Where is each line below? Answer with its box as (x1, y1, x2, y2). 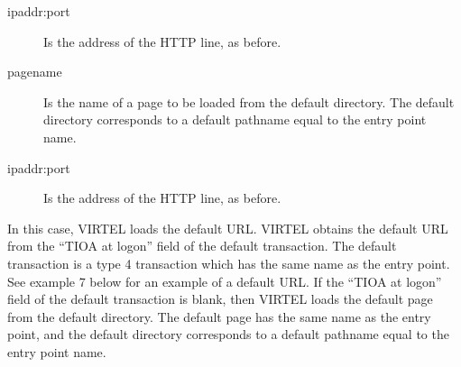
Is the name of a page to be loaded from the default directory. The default (43, 92, 455, 111)
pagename (7, 62, 62, 81)
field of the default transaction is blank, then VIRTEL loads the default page (7, 289, 433, 308)
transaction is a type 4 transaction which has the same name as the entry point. (7, 253, 450, 272)
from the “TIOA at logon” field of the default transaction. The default (7, 236, 397, 255)
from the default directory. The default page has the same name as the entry (7, 307, 431, 326)
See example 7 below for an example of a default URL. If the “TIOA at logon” (7, 271, 442, 290)
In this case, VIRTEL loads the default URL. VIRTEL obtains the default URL (7, 218, 448, 237)
